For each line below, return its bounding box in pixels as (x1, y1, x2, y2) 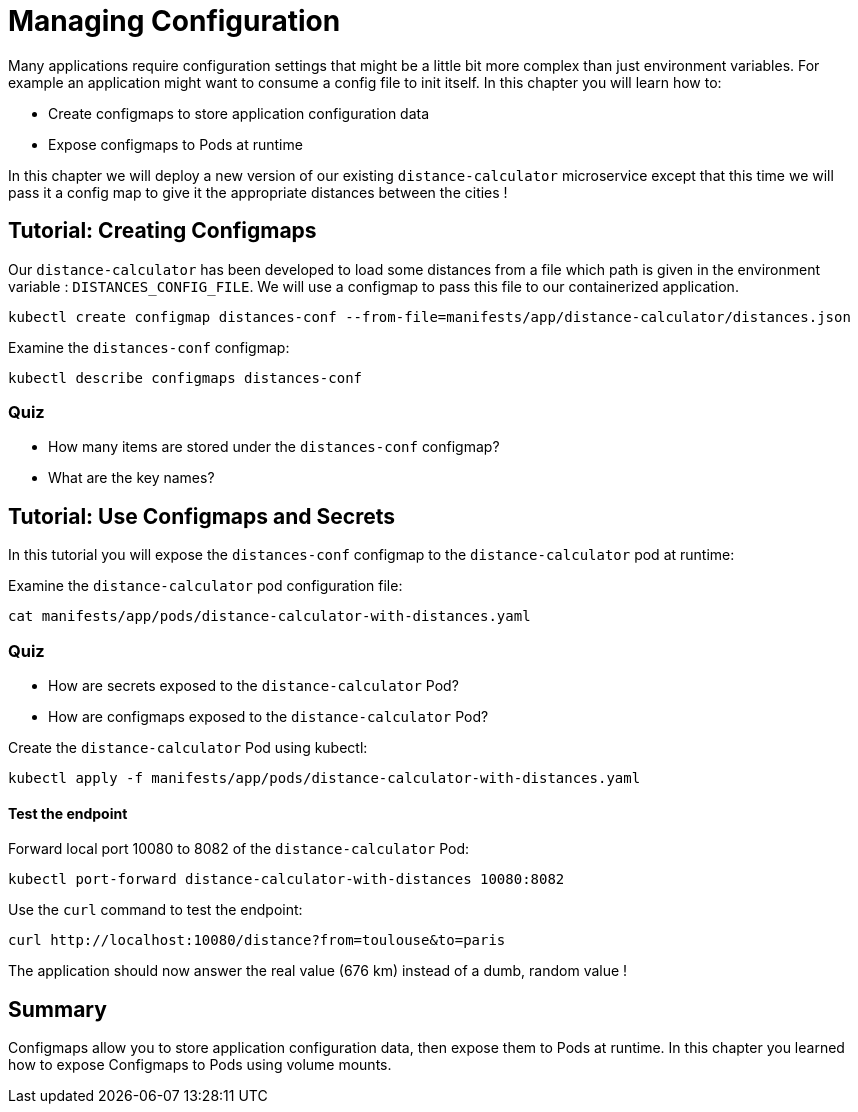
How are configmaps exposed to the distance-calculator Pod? (48, 707, 489, 725)
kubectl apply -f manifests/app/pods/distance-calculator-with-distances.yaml (8, 769, 641, 786)
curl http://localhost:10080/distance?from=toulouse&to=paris (8, 932, 506, 949)
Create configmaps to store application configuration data (48, 104, 430, 122)
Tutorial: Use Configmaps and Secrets (8, 503, 395, 529)
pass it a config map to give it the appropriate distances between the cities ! (8, 183, 508, 201)
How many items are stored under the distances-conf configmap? (48, 438, 500, 456)
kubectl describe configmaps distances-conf (8, 369, 363, 386)
